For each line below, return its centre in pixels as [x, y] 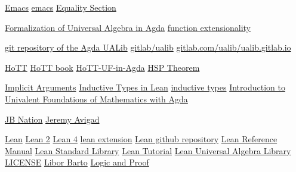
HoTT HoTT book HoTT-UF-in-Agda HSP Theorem [102, 67]
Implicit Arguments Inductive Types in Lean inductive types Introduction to [145, 87]
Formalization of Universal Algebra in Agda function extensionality [128, 27]
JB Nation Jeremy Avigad [52, 119]
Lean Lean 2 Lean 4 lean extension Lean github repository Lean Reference [141, 139]
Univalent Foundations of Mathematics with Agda [96, 98]
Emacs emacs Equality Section [61, 7]
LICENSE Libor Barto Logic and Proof [77, 162]
